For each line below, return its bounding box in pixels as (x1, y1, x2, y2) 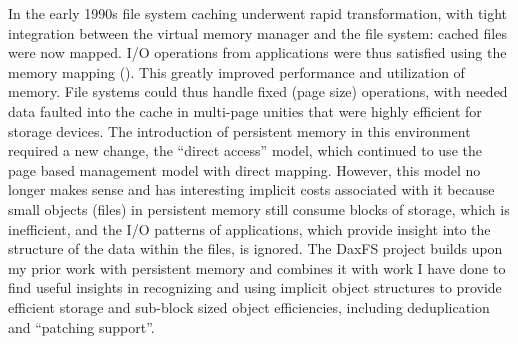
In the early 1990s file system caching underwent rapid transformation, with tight (8, 3, 508, 23)
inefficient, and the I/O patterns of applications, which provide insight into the (8, 218, 491, 239)
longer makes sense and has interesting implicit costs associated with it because (8, 179, 495, 200)
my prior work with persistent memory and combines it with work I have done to (8, 257, 506, 278)
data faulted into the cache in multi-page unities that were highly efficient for (8, 100, 482, 121)
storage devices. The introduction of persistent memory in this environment (8, 120, 471, 141)
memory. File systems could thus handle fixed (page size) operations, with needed (8, 81, 508, 102)
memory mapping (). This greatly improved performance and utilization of (8, 61, 465, 82)
